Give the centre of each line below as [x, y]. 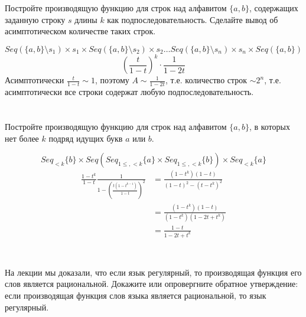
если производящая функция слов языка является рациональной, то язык [136, 295]
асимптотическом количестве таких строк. [80, 31]
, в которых [269, 127]
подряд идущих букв [86, 138]
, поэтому [112, 80]
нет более [22, 138]
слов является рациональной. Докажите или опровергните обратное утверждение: [152, 284]
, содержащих [274, 8]
